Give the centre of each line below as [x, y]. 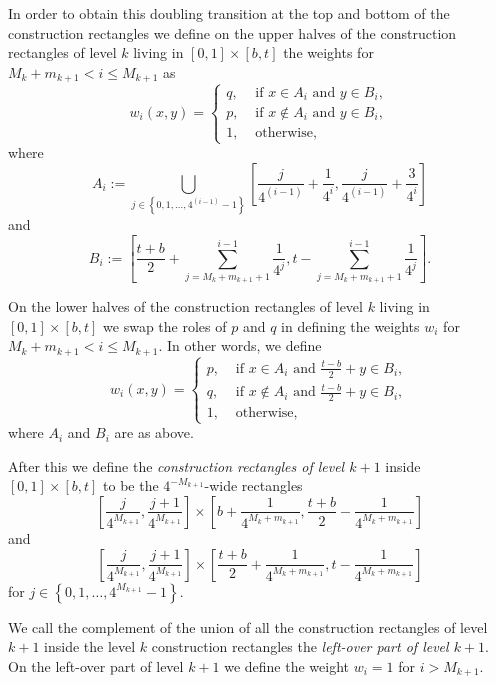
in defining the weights [350, 325]
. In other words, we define [240, 345]
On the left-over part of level [96, 665]
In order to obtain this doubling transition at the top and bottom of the [229, 13]
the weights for [328, 52]
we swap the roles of [165, 325]
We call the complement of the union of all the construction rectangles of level [248, 626]
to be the [131, 485]
